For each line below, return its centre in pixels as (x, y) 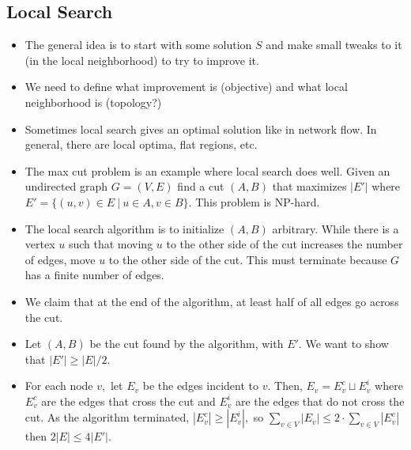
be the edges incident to (201, 386)
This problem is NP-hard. (258, 201)
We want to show (347, 344)
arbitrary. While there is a (336, 228)
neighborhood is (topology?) (93, 102)
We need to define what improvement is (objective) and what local (186, 87)
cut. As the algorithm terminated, (107, 417)
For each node (59, 386)
